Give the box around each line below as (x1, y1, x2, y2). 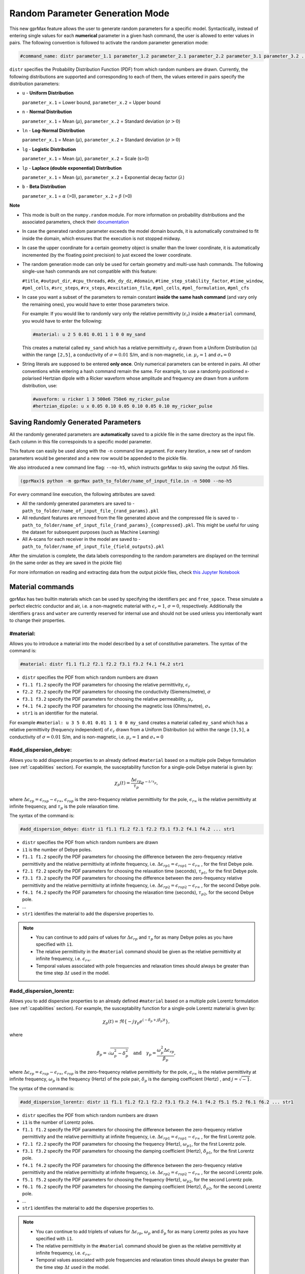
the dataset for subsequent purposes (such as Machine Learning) (22, 529, 160, 535)
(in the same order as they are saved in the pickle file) (9, 560, 122, 566)
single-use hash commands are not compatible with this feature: (22, 268, 157, 275)
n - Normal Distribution (22, 109, 72, 115)
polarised (22, 375, 42, 382)
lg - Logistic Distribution (22, 146, 76, 152)
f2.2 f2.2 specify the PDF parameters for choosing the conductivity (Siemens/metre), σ (22, 688, 211, 695)
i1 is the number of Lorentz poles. (22, 1119, 95, 1126)
